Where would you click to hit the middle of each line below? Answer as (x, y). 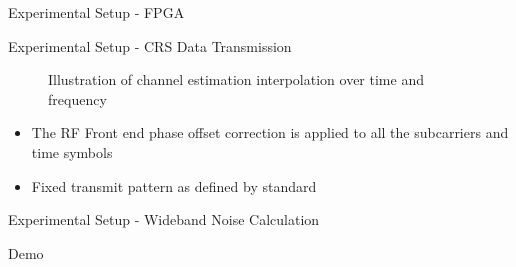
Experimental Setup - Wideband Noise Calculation (164, 219)
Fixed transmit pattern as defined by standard (174, 185)
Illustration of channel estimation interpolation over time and (236, 79)
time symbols (72, 151)
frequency (77, 98)
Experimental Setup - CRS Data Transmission (150, 45)
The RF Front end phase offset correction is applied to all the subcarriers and (270, 132)
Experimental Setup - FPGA (96, 12)
